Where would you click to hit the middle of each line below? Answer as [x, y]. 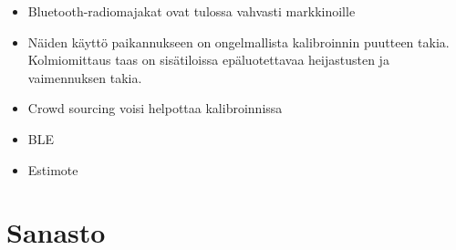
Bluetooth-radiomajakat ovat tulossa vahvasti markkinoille [192, 11]
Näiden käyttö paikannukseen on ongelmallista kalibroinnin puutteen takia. [238, 42]
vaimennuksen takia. [85, 77]
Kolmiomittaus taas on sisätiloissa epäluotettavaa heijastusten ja [208, 60]
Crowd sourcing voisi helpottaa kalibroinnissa [155, 108]
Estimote [53, 169]
